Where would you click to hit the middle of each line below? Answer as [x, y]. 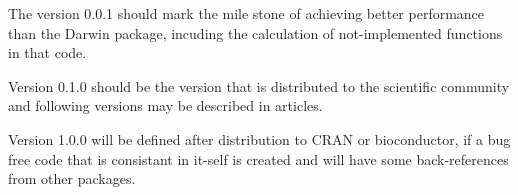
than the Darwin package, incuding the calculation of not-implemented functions [255, 32]
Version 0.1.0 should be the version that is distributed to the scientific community [259, 85]
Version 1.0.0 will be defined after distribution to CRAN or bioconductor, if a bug [259, 138]
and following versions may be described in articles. [165, 105]
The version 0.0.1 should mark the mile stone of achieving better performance [246, 13]
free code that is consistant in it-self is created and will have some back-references [258, 158]
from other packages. [72, 178]
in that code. [47, 52]
